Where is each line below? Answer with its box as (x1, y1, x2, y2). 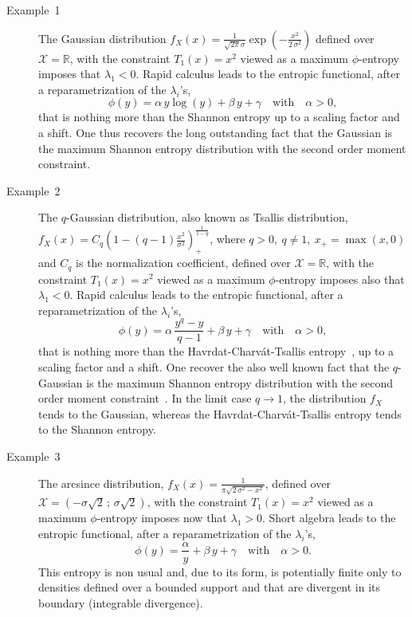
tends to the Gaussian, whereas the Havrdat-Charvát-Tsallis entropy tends (38, 405, 402, 422)
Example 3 (6, 448, 61, 465)
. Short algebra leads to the (262, 509, 396, 526)
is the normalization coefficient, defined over (76, 254, 291, 271)
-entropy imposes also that (275, 270, 405, 287)
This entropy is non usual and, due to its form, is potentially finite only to (38, 563, 402, 580)
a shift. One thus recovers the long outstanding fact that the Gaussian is (38, 124, 393, 140)
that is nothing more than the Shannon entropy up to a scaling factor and (38, 108, 400, 125)
